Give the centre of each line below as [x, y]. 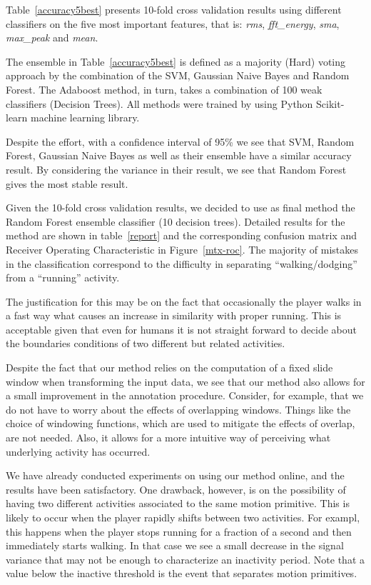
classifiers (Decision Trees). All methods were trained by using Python [159, 103]
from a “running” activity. [63, 277]
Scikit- [330, 103]
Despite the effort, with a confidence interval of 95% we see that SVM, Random [180, 141]
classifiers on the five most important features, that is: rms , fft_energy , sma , [173, 23]
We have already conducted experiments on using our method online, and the [175, 475]
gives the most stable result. [67, 183]
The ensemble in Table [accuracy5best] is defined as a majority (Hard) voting [176, 61]
